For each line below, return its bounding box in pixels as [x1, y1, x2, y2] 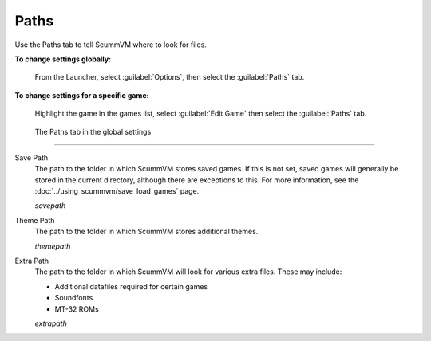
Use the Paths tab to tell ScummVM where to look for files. [14, 40, 207, 49]
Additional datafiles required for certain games [54, 281, 208, 291]
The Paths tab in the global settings [34, 127, 152, 136]
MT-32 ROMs [54, 304, 99, 314]
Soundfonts [54, 293, 93, 303]
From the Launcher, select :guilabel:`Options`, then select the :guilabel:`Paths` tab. [34, 73, 305, 82]
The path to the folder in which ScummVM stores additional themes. [34, 227, 259, 237]
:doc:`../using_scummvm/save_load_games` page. [34, 186, 200, 196]
